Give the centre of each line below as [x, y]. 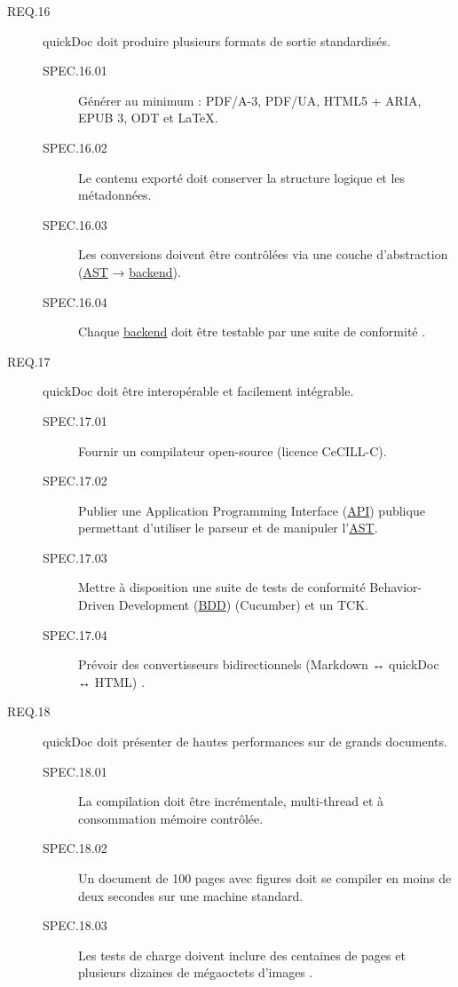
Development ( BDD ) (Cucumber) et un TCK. [243, 605]
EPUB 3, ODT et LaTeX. [148, 118]
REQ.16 [29, 11]
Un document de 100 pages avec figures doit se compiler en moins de [265, 878]
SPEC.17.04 [75, 634]
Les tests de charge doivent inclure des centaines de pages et [242, 955]
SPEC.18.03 [75, 925]
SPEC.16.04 [75, 301]
